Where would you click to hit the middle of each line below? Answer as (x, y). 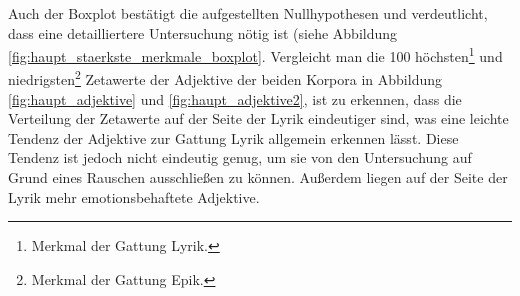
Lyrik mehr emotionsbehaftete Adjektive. (134, 196)
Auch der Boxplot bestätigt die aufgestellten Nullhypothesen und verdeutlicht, (248, 13)
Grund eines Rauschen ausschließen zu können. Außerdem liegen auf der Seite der (258, 177)
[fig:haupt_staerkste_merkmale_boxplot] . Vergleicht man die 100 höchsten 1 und (255, 54)
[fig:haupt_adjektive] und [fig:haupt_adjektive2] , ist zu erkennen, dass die (235, 98)
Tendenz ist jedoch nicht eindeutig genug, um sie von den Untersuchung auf (240, 157)
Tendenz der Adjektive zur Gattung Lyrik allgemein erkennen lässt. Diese (233, 137)
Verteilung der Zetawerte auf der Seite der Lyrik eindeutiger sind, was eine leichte (258, 118)
